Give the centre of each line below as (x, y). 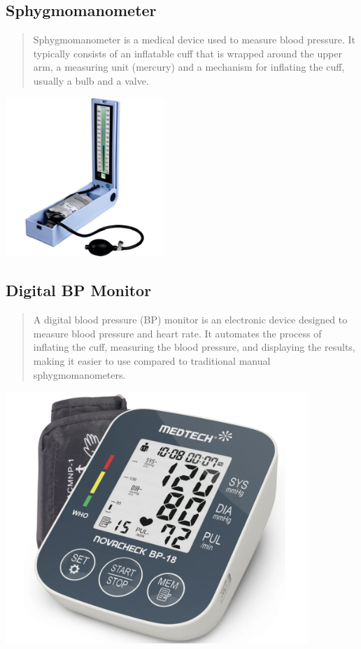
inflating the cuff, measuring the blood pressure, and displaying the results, (194, 347)
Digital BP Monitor (79, 290)
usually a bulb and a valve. (91, 80)
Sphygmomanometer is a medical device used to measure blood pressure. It (194, 40)
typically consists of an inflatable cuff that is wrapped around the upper (187, 53)
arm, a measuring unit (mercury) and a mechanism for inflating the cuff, (189, 67)
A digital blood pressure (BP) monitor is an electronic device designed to (190, 320)
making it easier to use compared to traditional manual (152, 360)
